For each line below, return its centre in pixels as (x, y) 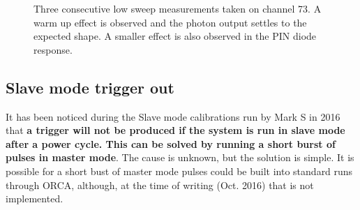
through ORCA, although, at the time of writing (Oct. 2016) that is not (160, 185)
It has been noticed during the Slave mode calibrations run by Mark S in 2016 (173, 116)
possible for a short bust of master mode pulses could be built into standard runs (179, 171)
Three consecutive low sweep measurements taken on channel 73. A (178, 8)
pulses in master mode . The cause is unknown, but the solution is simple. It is (180, 157)
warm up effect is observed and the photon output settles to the (170, 22)
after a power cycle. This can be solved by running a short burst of (171, 143)
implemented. (35, 198)
